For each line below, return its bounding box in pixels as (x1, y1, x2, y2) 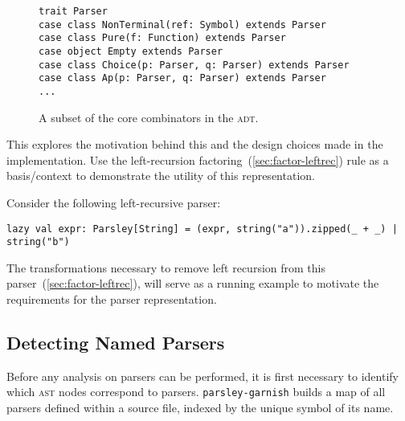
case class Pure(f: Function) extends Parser (39, 32, 286, 44)
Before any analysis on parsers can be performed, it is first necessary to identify (6, 367, 399, 384)
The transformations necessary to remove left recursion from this (6, 259, 325, 276)
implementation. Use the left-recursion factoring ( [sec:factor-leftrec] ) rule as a (6, 151, 389, 168)
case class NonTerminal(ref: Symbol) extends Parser (39, 18, 326, 31)
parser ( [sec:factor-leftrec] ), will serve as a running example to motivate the (6, 275, 379, 292)
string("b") (6, 236, 70, 248)
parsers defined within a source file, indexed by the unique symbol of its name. (6, 399, 394, 416)
